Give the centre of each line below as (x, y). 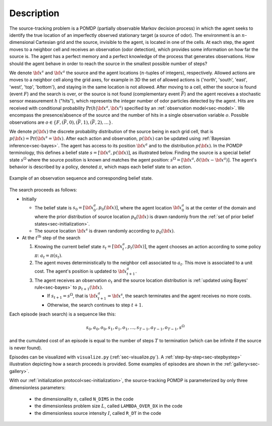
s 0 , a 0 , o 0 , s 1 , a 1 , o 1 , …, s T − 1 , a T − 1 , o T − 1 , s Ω (135, 328)
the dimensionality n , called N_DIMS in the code (84, 399)
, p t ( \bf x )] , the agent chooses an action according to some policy (193, 247)
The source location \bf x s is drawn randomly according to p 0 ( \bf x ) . (105, 231)
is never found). (26, 348)
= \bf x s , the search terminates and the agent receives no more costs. (180, 296)
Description (35, 13)
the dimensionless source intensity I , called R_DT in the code (98, 413)
